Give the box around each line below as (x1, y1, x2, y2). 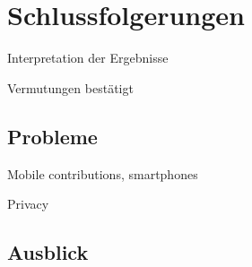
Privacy (7, 194, 49, 213)
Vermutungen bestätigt (7, 78, 134, 97)
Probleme (7, 122, 98, 150)
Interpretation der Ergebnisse (7, 48, 169, 67)
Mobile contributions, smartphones (7, 164, 198, 183)
